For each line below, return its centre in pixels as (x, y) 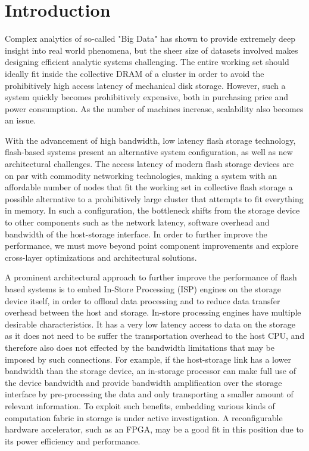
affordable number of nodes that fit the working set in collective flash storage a (149, 187)
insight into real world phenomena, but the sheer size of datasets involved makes (152, 50)
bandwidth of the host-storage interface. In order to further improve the (136, 234)
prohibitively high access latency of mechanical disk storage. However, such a (145, 85)
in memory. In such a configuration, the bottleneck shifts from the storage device (152, 210)
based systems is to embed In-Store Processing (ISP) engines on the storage (143, 289)
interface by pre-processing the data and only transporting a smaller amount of (149, 394)
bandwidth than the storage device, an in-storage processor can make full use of (150, 371)
